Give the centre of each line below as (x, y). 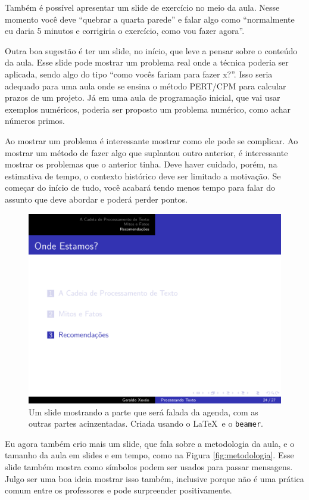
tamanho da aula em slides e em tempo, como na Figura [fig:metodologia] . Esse (149, 455)
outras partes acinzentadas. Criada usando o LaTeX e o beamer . (146, 423)
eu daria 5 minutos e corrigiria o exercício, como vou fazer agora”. (125, 31)
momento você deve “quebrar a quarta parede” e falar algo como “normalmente (150, 19)
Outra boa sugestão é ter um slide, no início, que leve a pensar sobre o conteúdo (151, 50)
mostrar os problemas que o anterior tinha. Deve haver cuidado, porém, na (141, 164)
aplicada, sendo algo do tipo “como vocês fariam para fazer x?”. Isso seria (139, 74)
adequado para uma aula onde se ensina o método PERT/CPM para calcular (146, 86)
